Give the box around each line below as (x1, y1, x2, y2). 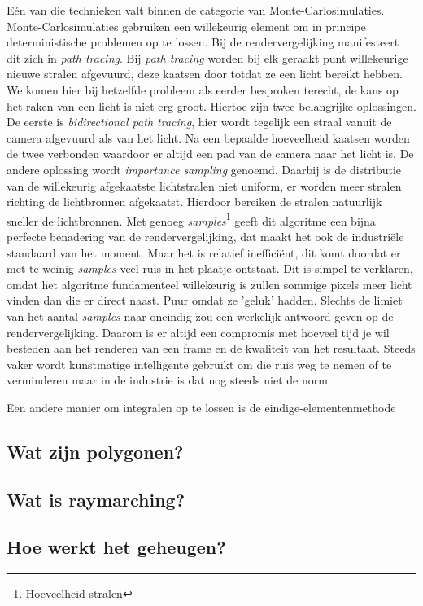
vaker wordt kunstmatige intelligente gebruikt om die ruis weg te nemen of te (7, 355, 392, 372)
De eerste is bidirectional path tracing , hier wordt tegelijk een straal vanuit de (7, 113, 392, 130)
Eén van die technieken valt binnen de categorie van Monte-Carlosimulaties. (7, 2, 385, 18)
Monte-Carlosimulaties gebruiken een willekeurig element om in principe (7, 17, 366, 34)
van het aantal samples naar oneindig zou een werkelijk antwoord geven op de (7, 307, 394, 324)
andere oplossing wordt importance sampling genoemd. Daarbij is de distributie (7, 160, 402, 178)
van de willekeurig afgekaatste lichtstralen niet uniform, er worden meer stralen (7, 177, 402, 194)
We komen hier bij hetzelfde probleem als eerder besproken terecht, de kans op (7, 81, 399, 98)
